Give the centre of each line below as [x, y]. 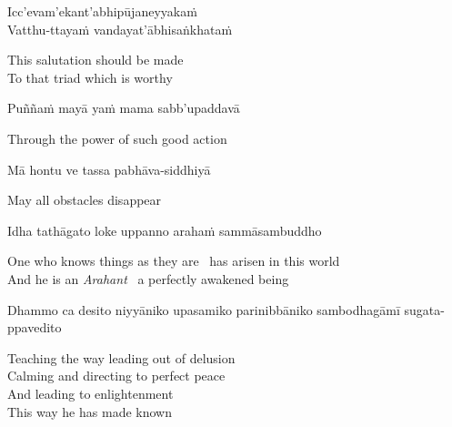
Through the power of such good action [117, 138]
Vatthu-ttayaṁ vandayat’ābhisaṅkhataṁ [120, 29]
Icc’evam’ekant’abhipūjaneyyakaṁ [102, 11]
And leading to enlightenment [90, 393]
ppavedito [35, 327]
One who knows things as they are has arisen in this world [174, 261]
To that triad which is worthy [90, 77]
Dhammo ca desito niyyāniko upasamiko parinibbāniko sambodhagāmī [204, 309]
